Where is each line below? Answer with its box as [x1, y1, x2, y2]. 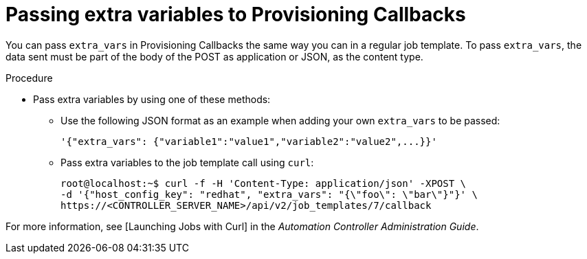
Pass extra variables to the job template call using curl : [60, 156, 314, 168]
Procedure [5, 71, 53, 84]
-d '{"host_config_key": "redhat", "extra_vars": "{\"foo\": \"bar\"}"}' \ [60, 188, 478, 200]
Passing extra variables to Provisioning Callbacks [5, 3, 466, 26]
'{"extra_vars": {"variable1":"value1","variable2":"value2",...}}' [60, 135, 437, 147]
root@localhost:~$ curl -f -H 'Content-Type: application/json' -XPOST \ [60, 177, 467, 189]
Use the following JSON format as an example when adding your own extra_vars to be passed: [60, 114, 500, 126]
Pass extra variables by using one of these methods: [33, 93, 271, 105]
